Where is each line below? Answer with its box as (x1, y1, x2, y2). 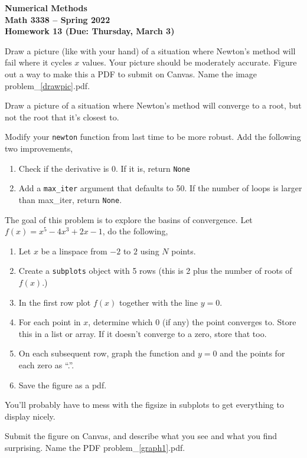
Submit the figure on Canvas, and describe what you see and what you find (5, 430, 277, 442)
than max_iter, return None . (18, 193, 122, 205)
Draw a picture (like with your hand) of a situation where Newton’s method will (5, 44, 296, 57)
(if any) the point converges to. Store (162, 316, 296, 328)
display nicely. (5, 410, 55, 422)
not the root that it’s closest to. (5, 110, 119, 123)
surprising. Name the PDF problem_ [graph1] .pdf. (5, 441, 185, 453)
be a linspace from (41, 244, 107, 257)
